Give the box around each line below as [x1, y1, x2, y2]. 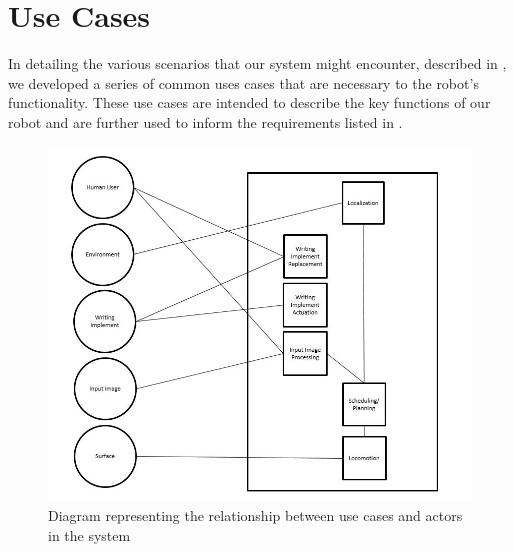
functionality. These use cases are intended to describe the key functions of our [8, 92, 491, 113]
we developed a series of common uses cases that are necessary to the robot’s [8, 72, 479, 93]
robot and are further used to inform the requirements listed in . [8, 111, 403, 132]
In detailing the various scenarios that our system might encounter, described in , [8, 53, 507, 74]
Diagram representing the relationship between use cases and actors [48, 505, 463, 526]
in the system [48, 525, 131, 546]
